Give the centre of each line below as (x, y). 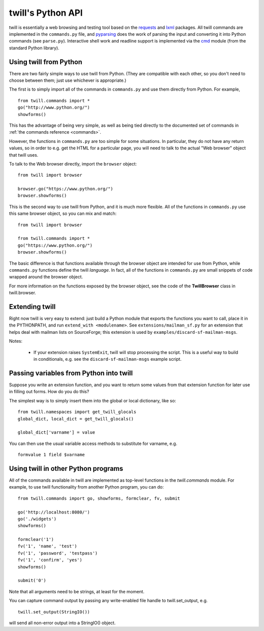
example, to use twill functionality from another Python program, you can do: (86, 487)
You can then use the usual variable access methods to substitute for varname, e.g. (93, 444)
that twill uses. (24, 155)
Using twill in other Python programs (66, 468)
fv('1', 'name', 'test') (47, 546)
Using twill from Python (46, 62)
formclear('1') (36, 539)
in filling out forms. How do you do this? (49, 392)
